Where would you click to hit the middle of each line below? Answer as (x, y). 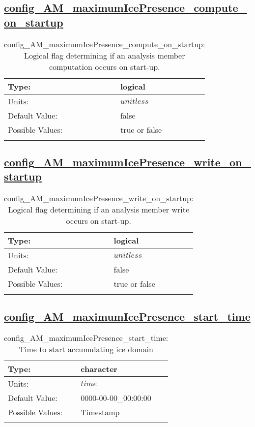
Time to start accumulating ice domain (86, 349)
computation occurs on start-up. (104, 66)
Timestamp (100, 412)
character (99, 369)
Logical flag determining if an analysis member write (99, 210)
